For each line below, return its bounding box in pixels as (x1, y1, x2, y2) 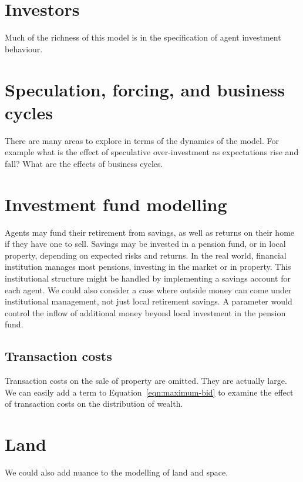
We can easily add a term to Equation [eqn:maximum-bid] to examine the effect (5, 386, 294, 398)
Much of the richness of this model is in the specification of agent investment (5, 31, 281, 43)
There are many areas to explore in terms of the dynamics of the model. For (5, 134, 279, 146)
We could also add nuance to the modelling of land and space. (5, 466, 228, 478)
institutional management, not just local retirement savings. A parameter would (5, 295, 292, 307)
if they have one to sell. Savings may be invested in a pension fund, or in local (5, 237, 286, 250)
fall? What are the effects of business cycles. (5, 157, 163, 169)
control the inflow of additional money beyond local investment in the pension (5, 306, 286, 319)
